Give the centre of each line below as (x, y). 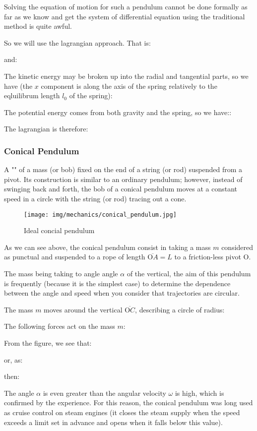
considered (237, 247)
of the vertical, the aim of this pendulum (189, 273)
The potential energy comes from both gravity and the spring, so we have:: (118, 112)
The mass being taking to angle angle (61, 273)
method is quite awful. (38, 26)
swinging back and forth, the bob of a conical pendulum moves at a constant (121, 189)
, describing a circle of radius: (180, 309)
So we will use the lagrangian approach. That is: (77, 42)
